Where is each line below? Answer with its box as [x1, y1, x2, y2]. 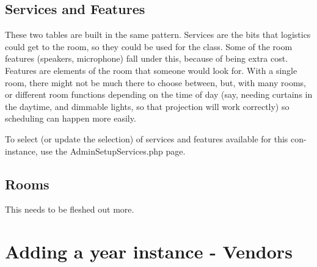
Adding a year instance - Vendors [5, 239, 293, 264]
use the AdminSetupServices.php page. [40, 144, 186, 157]
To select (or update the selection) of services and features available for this [5, 132, 288, 145]
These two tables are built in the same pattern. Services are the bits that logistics [5, 28, 311, 41]
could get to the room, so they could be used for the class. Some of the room [5, 40, 293, 53]
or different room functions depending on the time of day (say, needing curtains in [5, 88, 313, 101]
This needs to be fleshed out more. [5, 203, 134, 216]
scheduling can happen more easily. [5, 112, 136, 125]
